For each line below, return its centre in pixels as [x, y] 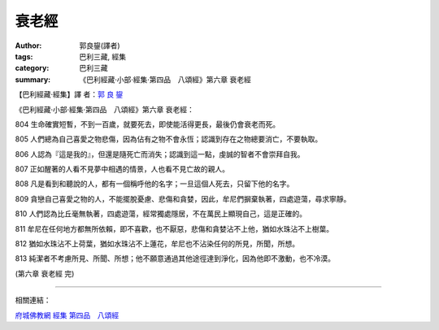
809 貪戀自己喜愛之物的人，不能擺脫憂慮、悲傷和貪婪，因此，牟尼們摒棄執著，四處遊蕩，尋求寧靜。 [183, 198]
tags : [24, 56]
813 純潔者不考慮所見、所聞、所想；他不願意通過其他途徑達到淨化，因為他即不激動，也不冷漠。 [175, 258]
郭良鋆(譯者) [100, 46]
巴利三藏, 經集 [102, 56]
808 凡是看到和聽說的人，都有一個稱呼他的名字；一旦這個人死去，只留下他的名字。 [154, 184]
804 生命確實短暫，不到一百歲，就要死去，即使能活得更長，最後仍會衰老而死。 [148, 124]
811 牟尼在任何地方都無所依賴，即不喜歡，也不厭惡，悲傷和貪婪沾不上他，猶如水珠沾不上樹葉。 [174, 228]
